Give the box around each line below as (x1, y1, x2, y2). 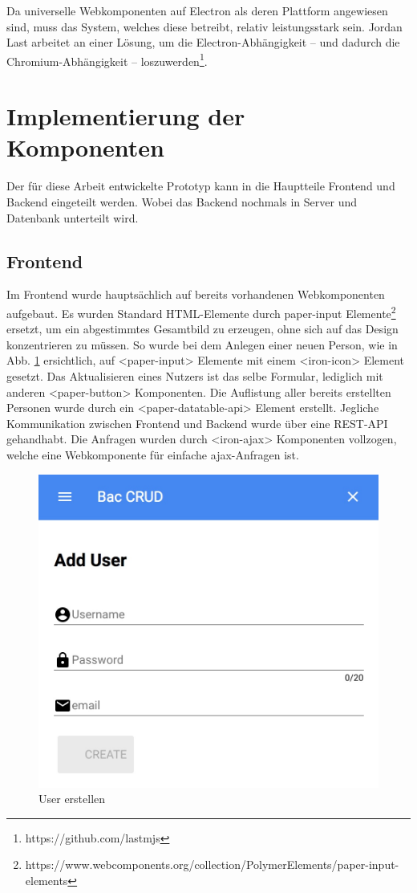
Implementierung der (6, 100, 245, 133)
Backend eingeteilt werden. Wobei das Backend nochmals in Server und (6, 193, 357, 210)
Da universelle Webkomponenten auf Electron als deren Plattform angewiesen (6, 2, 388, 18)
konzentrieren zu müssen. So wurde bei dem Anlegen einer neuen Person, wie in (6, 336, 398, 353)
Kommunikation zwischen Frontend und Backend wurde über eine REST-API (6, 414, 388, 431)
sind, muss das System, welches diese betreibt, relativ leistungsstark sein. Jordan (6, 18, 403, 35)
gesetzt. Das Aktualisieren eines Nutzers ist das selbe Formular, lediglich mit (6, 367, 383, 384)
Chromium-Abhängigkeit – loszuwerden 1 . (6, 50, 208, 69)
